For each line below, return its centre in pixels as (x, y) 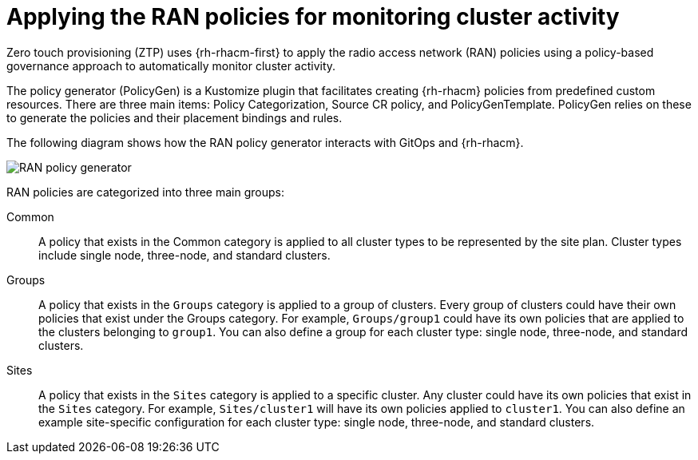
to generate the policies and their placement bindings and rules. (174, 117)
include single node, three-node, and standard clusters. (184, 255)
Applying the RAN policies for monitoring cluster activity (313, 17)
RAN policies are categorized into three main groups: (145, 192)
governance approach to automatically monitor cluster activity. (171, 65)
